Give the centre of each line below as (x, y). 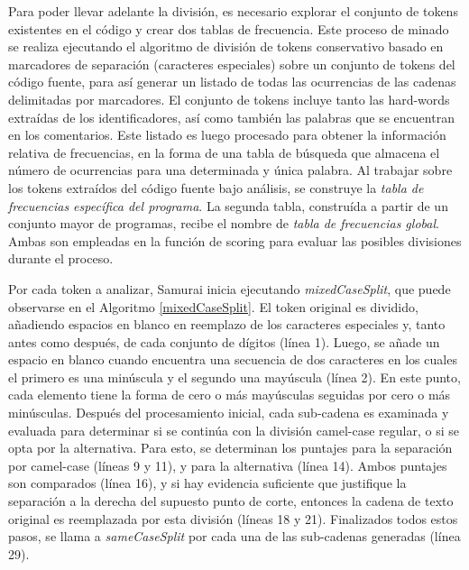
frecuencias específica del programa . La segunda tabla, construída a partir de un (228, 205)
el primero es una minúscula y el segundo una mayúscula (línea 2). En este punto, (234, 377)
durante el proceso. (61, 258)
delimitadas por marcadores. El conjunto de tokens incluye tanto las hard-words (229, 99)
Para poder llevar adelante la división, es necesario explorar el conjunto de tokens (233, 11)
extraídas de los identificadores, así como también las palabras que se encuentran (231, 117)
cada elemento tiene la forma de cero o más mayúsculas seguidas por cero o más (230, 395)
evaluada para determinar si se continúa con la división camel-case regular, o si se (234, 430)
